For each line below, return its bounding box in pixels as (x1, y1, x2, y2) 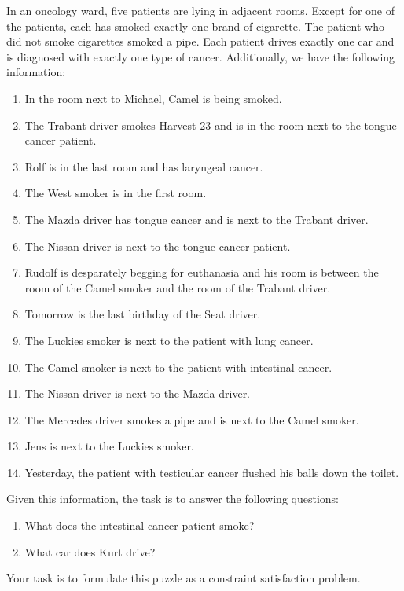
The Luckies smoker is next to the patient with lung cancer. (24, 332, 314, 348)
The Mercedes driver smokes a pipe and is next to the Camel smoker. (24, 411, 359, 428)
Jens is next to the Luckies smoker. (24, 438, 194, 454)
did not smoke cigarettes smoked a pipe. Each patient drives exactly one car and (6, 33, 395, 50)
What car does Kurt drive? (24, 543, 156, 560)
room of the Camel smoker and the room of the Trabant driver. (24, 279, 331, 295)
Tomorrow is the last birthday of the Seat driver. (24, 306, 261, 322)
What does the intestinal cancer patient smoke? (24, 517, 255, 534)
